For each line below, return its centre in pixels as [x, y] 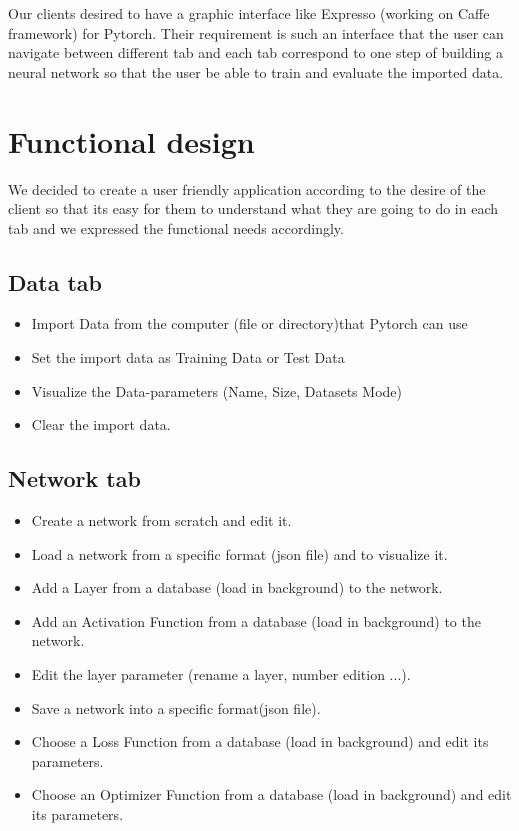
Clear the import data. [101, 424]
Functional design [131, 140]
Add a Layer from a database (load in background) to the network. [237, 587]
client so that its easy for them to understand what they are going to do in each [253, 208]
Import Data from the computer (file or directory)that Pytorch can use [249, 323]
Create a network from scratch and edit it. [161, 520]
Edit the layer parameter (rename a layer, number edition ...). [221, 674]
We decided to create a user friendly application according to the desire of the [247, 188]
